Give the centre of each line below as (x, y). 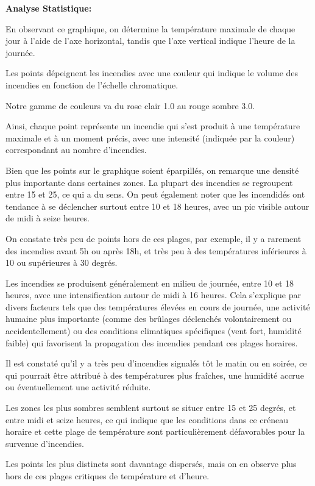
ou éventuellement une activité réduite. (78, 387)
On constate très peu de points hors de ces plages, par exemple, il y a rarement (154, 238)
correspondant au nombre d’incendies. (76, 150)
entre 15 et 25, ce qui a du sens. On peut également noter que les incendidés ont (155, 194)
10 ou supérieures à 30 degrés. (62, 263)
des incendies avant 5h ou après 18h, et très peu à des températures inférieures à (156, 250)
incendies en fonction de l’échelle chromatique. (92, 84)
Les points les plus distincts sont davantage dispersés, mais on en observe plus (151, 464)
